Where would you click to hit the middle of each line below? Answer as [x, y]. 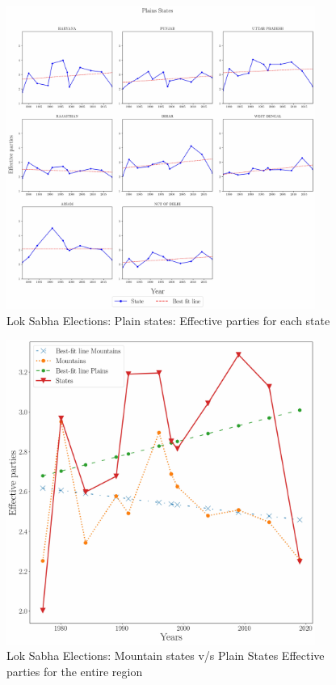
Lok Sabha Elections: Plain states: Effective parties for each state [168, 320]
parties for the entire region [75, 671]
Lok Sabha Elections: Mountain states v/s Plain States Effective [166, 655]
